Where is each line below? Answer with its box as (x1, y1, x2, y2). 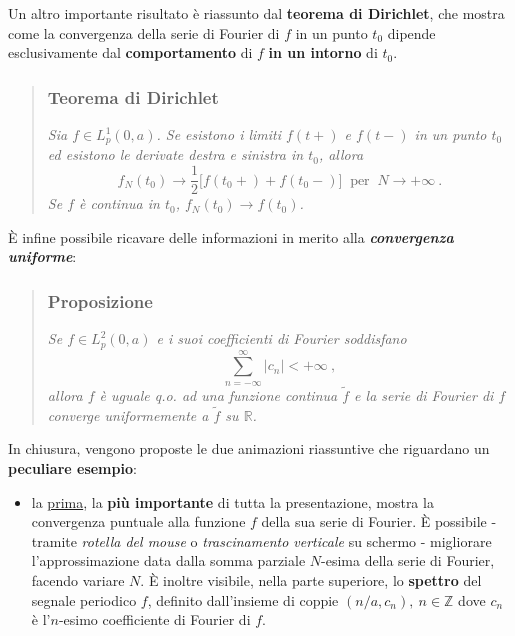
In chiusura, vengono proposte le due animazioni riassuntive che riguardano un (8, 438, 490, 459)
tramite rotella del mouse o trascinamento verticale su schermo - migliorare (31, 530, 492, 551)
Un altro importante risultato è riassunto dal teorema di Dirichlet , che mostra (8, 3, 505, 23)
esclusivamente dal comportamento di (8, 42, 253, 63)
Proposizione (47, 288, 153, 313)
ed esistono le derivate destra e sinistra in (47, 144, 304, 165)
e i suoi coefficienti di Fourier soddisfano (156, 328, 407, 349)
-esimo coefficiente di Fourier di (58, 609, 251, 630)
